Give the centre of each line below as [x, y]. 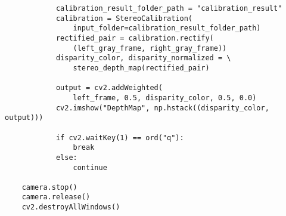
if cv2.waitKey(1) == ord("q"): [120, 138]
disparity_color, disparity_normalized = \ [143, 58]
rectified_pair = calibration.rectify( [135, 38]
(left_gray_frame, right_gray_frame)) [150, 48]
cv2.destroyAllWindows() [71, 207]
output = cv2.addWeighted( [109, 88]
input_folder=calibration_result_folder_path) [167, 28]
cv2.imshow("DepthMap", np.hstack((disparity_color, [162, 108]
